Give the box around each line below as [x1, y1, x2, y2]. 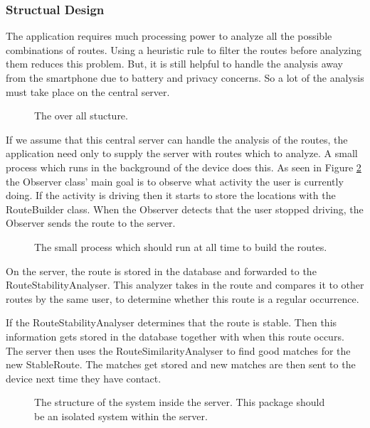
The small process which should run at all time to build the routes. [34, 239, 327, 254]
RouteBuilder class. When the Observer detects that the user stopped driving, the [6, 201, 364, 216]
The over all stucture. [34, 108, 128, 123]
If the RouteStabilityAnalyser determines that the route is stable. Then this [6, 315, 337, 330]
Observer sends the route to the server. [6, 215, 176, 230]
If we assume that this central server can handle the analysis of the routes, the [6, 132, 348, 146]
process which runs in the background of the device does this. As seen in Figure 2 [6, 159, 361, 174]
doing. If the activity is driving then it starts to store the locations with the [6, 188, 336, 203]
